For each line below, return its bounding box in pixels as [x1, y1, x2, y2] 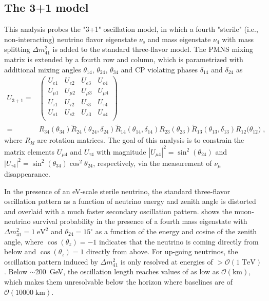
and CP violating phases [121, 64, 198, 74]
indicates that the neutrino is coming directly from [99, 236, 259, 247]
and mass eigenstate [148, 33, 211, 44]
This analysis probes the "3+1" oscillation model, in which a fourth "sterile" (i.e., [4, 24, 258, 34]
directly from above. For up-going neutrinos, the [86, 246, 238, 257]
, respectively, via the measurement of [93, 157, 212, 168]
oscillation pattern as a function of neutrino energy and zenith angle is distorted [4, 196, 256, 206]
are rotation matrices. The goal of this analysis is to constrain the [37, 135, 244, 145]
